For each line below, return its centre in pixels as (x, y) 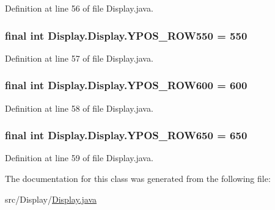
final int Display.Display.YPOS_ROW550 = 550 (126, 35)
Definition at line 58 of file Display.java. (79, 108)
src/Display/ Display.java (51, 199)
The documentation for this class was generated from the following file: (138, 179)
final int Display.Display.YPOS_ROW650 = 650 (126, 135)
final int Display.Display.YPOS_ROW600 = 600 (126, 85)
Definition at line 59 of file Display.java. (79, 158)
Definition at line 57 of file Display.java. (79, 58)
